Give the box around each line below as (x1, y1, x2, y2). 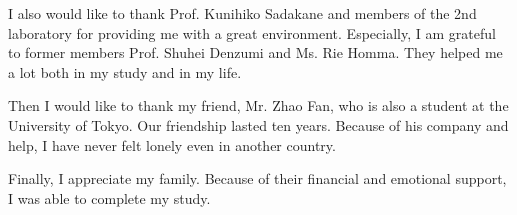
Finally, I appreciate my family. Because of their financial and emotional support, (8, 168, 507, 189)
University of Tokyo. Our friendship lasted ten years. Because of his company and (8, 114, 509, 135)
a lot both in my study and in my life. (8, 61, 242, 82)
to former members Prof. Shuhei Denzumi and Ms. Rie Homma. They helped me (8, 42, 503, 63)
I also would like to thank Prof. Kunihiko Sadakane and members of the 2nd (8, 3, 477, 23)
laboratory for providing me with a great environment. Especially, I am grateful (8, 22, 496, 43)
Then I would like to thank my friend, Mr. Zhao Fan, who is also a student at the (8, 95, 509, 116)
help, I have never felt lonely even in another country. (8, 134, 336, 155)
